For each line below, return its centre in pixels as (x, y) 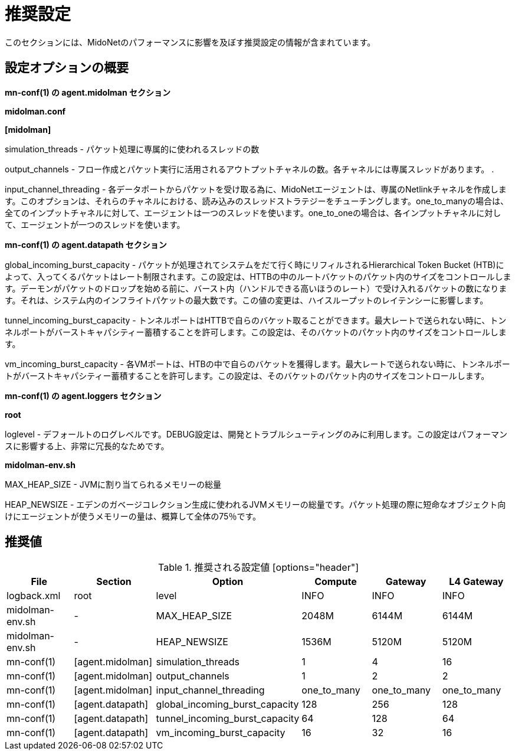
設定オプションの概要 (67, 68)
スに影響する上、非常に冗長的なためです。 (87, 446)
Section (114, 582)
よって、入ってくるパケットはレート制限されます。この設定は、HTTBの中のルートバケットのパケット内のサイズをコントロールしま (258, 276)
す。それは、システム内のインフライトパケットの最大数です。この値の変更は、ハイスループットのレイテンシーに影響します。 (247, 300)
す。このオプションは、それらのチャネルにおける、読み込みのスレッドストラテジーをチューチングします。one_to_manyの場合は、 (257, 201)
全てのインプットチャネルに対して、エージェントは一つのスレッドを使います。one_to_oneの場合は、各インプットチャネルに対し (253, 213)
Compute (336, 582)
